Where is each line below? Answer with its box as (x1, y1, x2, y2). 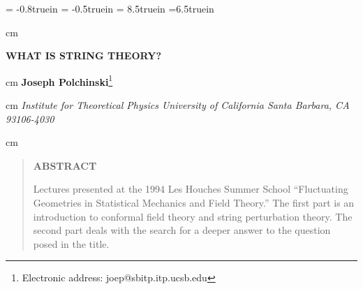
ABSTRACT (33, 158, 97, 172)
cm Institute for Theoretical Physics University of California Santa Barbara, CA (6, 98, 350, 112)
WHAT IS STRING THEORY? (6, 48, 161, 63)
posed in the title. (33, 236, 110, 251)
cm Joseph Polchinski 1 (6, 72, 113, 89)
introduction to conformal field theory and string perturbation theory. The (33, 209, 353, 223)
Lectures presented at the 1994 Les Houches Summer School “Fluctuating (33, 181, 348, 196)
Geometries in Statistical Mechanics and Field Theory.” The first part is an (33, 195, 355, 209)
